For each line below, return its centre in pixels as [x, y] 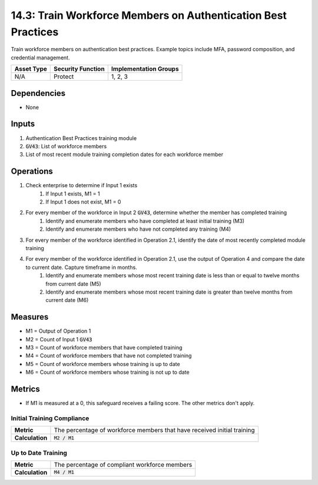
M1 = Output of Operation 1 [58, 331]
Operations [32, 172]
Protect [64, 77]
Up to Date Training [39, 453]
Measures [30, 317]
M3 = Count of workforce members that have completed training [104, 348]
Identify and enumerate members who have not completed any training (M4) [138, 229]
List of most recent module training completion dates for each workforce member [125, 155]
